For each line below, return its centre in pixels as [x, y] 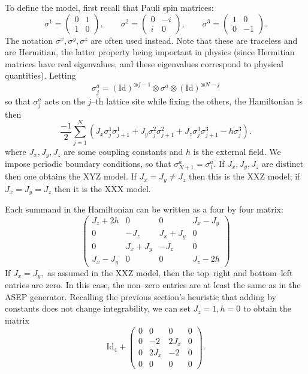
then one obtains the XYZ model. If [71, 176]
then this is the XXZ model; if [244, 176]
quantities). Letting [40, 75]
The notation [29, 40]
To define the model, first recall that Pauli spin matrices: [109, 7]
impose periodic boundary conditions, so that [88, 163]
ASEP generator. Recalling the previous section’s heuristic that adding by [141, 296]
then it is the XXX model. [102, 188]
